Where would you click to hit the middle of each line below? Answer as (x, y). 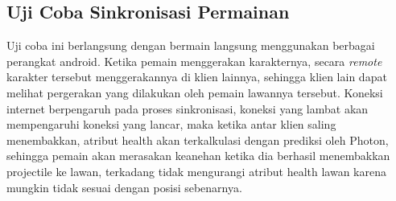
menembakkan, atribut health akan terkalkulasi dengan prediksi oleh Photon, (198, 139)
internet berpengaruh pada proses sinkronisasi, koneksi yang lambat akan (188, 108)
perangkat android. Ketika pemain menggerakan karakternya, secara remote (194, 61)
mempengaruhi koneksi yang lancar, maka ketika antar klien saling (171, 124)
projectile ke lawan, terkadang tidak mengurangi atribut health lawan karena (196, 171)
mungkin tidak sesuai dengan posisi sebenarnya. (124, 187)
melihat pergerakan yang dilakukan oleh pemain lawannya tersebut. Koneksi (195, 92)
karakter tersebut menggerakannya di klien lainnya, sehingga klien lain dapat (197, 77)
